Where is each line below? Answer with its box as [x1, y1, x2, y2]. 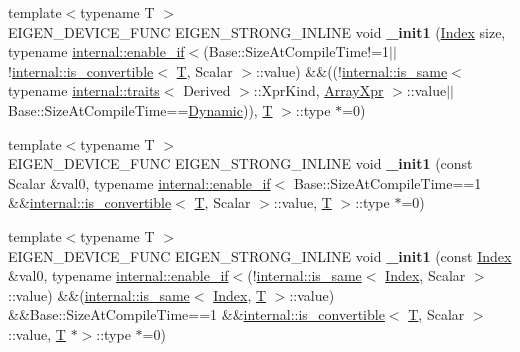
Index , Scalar [385, 265, 466, 286]
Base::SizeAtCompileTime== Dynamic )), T [8, 99, 273, 120]
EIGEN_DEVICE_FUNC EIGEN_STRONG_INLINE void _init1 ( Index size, [8, 21, 506, 42]
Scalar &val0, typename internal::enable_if [8, 172, 271, 193]
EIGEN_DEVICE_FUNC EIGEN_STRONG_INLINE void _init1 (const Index [8, 245, 512, 266]
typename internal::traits [8, 80, 160, 101]
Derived [183, 80, 231, 101]
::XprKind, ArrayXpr [253, 80, 384, 101]
